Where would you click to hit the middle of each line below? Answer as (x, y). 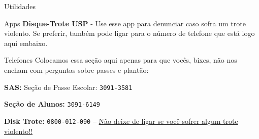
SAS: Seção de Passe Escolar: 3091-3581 (68, 87)
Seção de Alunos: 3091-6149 (52, 104)
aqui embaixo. (26, 43)
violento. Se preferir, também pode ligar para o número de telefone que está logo (129, 33)
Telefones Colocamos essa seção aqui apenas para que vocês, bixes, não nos (121, 60)
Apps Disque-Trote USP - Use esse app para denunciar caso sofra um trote (125, 23)
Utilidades (20, 6)
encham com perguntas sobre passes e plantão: (76, 69)
